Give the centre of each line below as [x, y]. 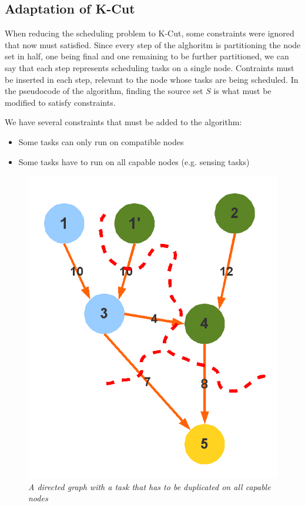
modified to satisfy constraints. [60, 102]
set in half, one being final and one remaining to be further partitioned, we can [147, 56]
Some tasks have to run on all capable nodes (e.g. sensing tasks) [134, 161]
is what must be [242, 91]
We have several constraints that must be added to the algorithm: [123, 122]
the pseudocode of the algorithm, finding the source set [104, 91]
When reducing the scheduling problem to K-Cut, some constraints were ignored [150, 33]
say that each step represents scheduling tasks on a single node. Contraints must [150, 67]
